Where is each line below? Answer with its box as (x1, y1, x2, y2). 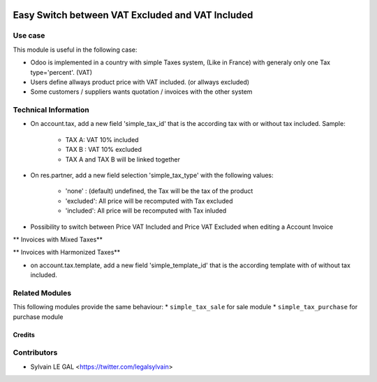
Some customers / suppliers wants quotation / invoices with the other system (30, 87, 253, 96)
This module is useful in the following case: (13, 45, 138, 54)
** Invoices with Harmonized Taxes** (13, 248, 121, 257)
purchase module (13, 312, 64, 321)
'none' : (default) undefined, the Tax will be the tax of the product (65, 187, 253, 195)
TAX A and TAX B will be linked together (65, 155, 181, 164)
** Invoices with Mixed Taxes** (13, 235, 103, 243)
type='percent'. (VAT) (30, 68, 93, 76)
